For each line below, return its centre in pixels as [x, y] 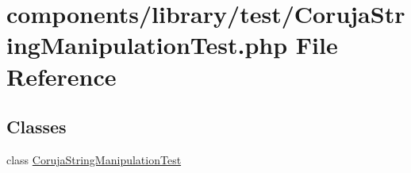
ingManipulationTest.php [147, 45]
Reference [61, 76]
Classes [36, 127]
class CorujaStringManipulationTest [94, 159]
